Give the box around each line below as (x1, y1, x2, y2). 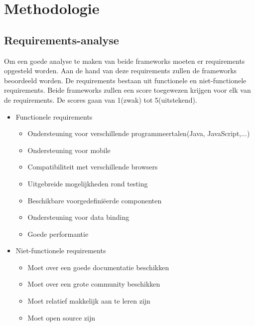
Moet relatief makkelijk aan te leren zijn (27, 296, 150, 306)
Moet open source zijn (27, 312, 96, 323)
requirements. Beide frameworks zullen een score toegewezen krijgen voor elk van (4, 85, 251, 95)
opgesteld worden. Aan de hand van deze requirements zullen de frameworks (4, 65, 237, 76)
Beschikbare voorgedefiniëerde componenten (27, 195, 162, 205)
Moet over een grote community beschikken (27, 279, 160, 289)
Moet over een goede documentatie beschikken (27, 262, 169, 272)
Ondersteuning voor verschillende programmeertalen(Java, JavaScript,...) (27, 128, 250, 139)
